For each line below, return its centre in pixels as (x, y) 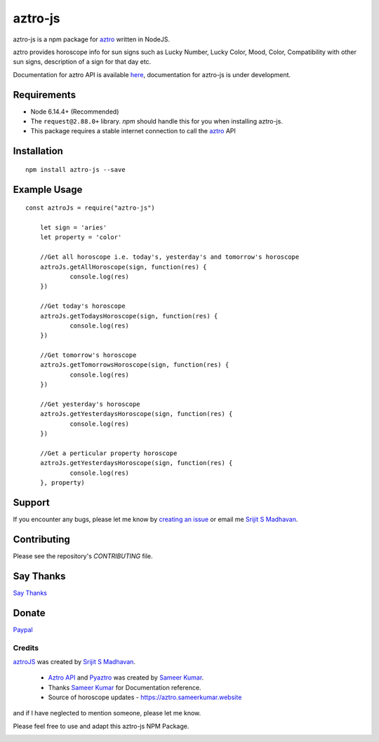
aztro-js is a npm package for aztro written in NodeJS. (91, 39)
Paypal (23, 629)
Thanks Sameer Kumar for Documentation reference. (125, 687)
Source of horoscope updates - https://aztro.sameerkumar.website (145, 697)
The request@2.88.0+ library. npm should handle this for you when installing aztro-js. (157, 121)
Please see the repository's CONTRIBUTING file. (83, 556)
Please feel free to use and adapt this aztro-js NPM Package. (101, 726)
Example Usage (48, 189)
